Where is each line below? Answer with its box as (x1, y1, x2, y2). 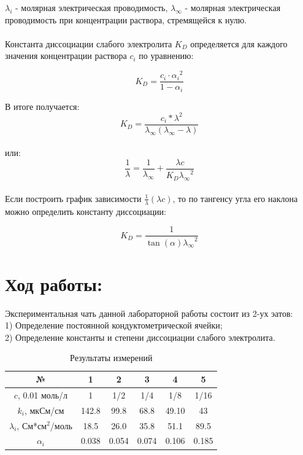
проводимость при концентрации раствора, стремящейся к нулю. (5, 13, 247, 26)
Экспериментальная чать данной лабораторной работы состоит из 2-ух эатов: (5, 306, 293, 319)
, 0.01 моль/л (17, 388, 68, 401)
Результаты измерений (70, 351, 153, 364)
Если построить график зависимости (5, 192, 142, 204)
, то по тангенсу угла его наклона (172, 192, 298, 204)
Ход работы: (5, 271, 102, 296)
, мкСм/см (24, 403, 64, 416)
